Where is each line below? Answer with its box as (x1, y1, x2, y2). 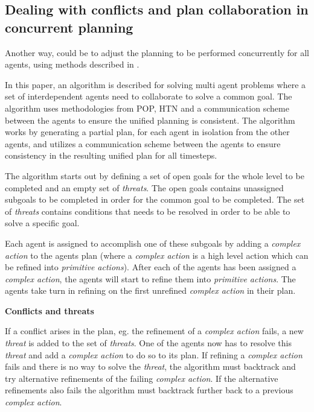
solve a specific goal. (5, 217, 80, 229)
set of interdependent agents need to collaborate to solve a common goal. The (5, 90, 292, 103)
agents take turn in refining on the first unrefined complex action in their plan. (5, 284, 296, 297)
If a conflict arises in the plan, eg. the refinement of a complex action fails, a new (5, 325, 304, 337)
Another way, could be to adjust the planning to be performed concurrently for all (5, 46, 309, 59)
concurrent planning (5, 17, 133, 36)
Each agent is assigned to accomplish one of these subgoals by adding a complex (5, 236, 301, 249)
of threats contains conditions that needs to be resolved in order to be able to (5, 204, 290, 217)
